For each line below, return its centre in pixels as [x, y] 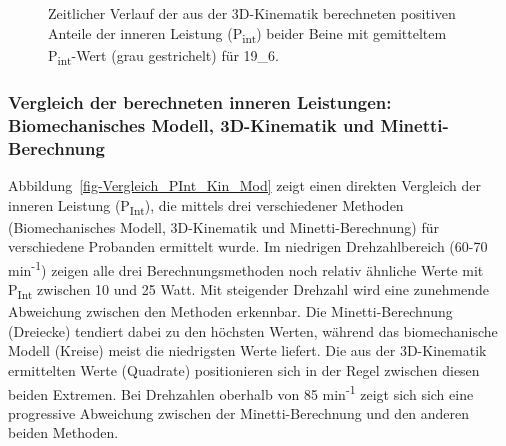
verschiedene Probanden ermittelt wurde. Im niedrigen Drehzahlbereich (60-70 [248, 246]
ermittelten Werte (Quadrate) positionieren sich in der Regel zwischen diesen [244, 369]
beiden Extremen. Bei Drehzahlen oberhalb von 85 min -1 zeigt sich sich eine [241, 392]
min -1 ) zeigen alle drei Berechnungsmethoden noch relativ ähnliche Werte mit [246, 268]
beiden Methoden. [63, 432]
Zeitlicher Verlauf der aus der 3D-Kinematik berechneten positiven [252, 13]
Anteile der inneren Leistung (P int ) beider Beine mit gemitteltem [247, 34]
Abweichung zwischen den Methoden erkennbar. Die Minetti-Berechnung [230, 311]
